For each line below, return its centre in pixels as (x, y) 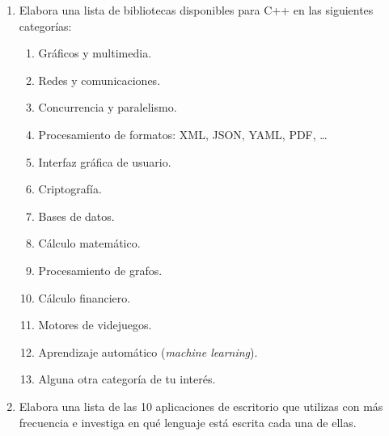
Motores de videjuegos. (95, 325)
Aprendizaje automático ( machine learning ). (148, 351)
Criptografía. (70, 189)
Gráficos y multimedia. (95, 53)
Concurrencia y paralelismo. (108, 107)
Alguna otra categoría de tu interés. (127, 379)
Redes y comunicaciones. (99, 80)
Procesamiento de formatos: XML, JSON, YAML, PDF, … (183, 134)
